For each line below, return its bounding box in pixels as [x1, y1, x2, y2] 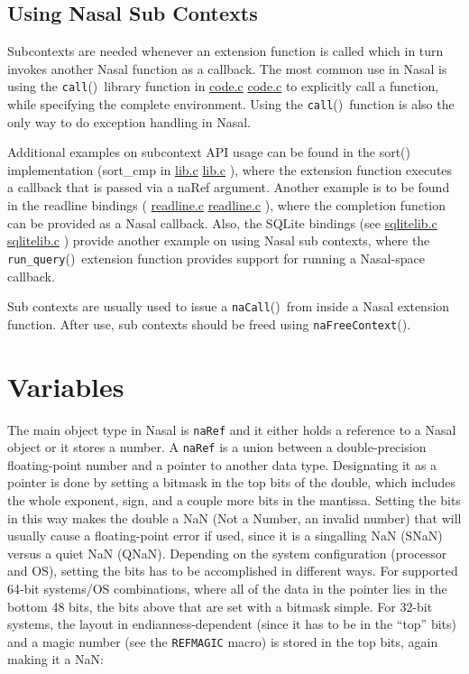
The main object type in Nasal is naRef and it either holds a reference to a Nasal [7, 420, 456, 439]
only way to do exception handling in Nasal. [7, 112, 251, 131]
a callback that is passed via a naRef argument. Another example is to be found [7, 178, 450, 197]
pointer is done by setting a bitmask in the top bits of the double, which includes [7, 473, 456, 492]
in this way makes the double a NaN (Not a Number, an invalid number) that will [7, 508, 462, 527]
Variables [7, 367, 124, 404]
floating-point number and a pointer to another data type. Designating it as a [7, 455, 437, 474]
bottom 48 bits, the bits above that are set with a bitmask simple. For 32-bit [7, 596, 433, 615]
